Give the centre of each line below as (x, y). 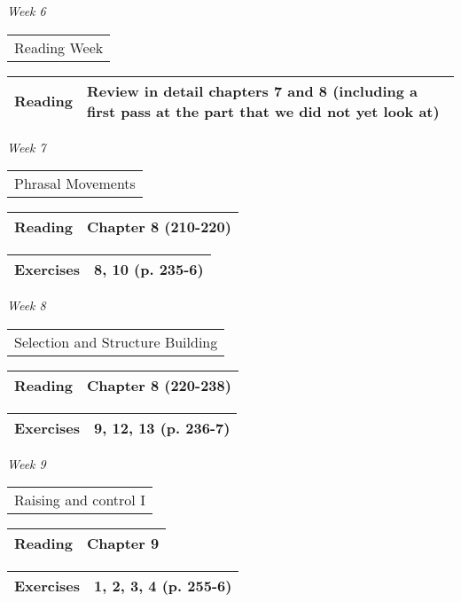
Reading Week (59, 47)
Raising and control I (80, 500)
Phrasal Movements (75, 184)
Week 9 (27, 463)
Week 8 (27, 305)
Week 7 (27, 147)
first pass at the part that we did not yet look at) (263, 111)
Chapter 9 (123, 543)
